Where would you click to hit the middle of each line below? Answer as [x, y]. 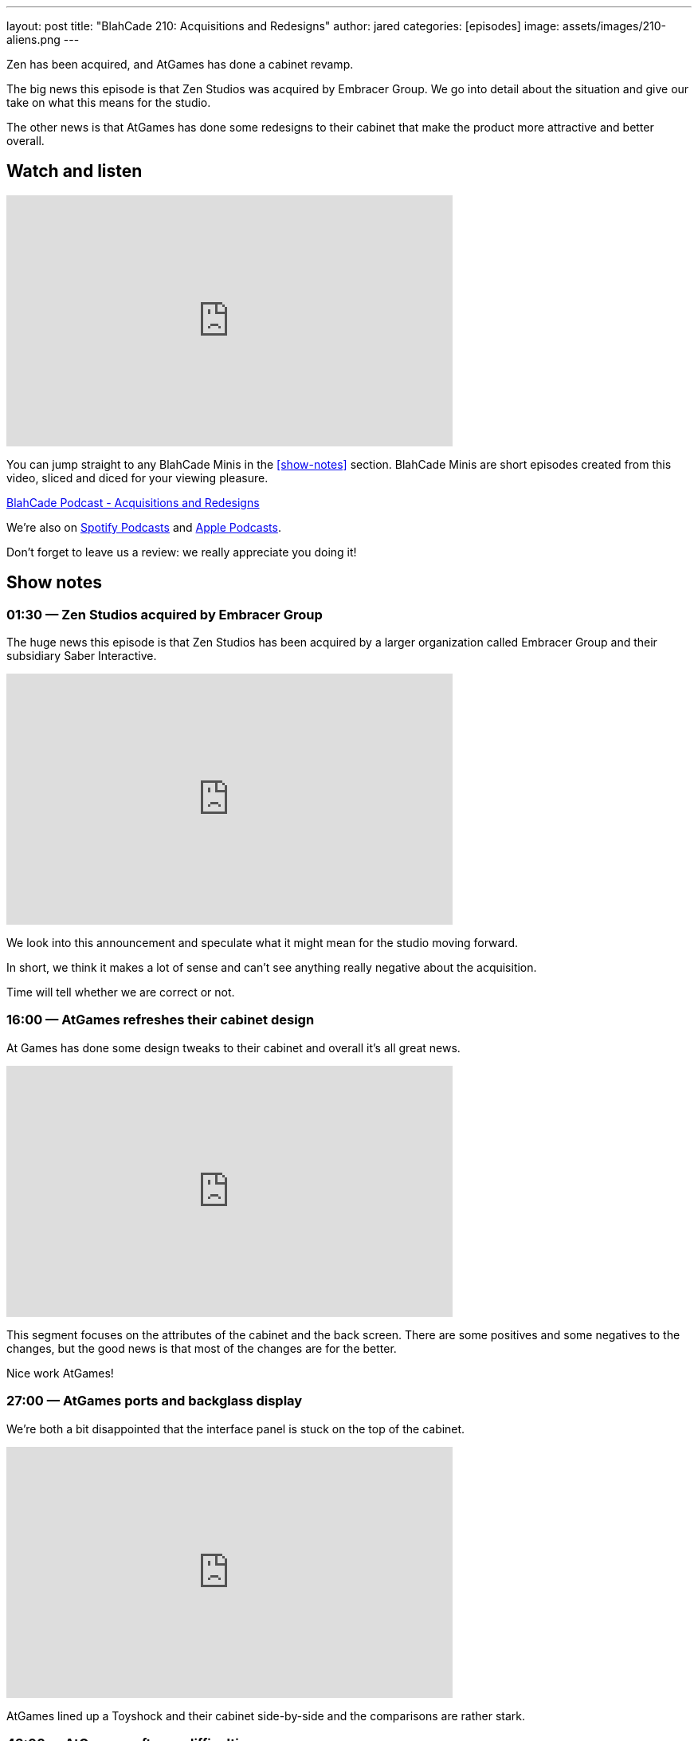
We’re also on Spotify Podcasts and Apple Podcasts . [144, 527]
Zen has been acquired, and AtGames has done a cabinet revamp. [180, 64]
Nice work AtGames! [60, 1373]
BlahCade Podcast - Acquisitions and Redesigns [133, 502]
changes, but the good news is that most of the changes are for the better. [202, 1348]
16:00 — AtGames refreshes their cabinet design [161, 1020]
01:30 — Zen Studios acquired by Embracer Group [165, 614]
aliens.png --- [43, 39]
